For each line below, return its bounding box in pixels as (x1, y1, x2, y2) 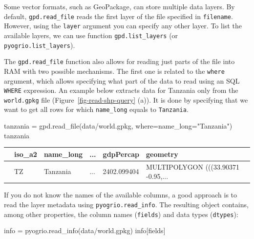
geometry (146, 149, 178, 159)
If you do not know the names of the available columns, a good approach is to (4, 190, 237, 200)
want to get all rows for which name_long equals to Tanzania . (4, 104, 189, 114)
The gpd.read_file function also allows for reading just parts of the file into (4, 56, 235, 66)
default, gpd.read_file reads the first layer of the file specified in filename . (4, 11, 233, 21)
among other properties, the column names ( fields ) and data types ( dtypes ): (4, 209, 238, 219)
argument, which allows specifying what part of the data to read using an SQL (4, 75, 240, 86)
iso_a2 (14, 149, 37, 159)
